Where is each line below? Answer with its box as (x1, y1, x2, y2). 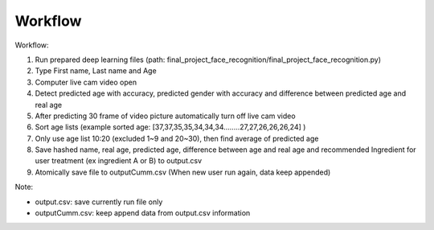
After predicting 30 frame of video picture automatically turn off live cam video (35, 111, 297, 121)
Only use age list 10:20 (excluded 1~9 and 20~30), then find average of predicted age (35, 133, 319, 143)
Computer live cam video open (35, 77, 137, 87)
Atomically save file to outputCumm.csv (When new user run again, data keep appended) (35, 167, 331, 177)
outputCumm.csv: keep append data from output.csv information (35, 208, 251, 218)
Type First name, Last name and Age (35, 66, 157, 76)
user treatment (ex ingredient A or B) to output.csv (35, 156, 203, 166)
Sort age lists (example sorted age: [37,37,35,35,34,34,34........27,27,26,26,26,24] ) (35, 122, 306, 132)
